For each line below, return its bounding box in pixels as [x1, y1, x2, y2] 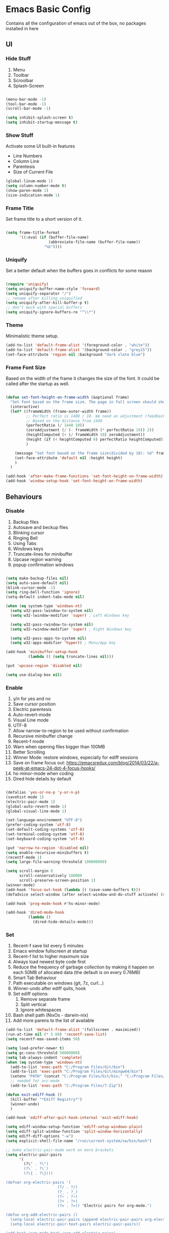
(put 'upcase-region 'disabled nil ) [6, 663, 82, 668]
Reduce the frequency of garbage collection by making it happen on [13, 964, 154, 970]
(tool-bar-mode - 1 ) [6, 102, 47, 107]
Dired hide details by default [13, 776, 72, 782]
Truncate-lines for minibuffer [13, 551, 73, 557]
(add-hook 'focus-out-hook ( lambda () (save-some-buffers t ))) [6, 887, 141, 892]
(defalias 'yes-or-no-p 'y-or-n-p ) [6, 790, 80, 795]
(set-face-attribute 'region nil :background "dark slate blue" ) [6, 352, 145, 358]
